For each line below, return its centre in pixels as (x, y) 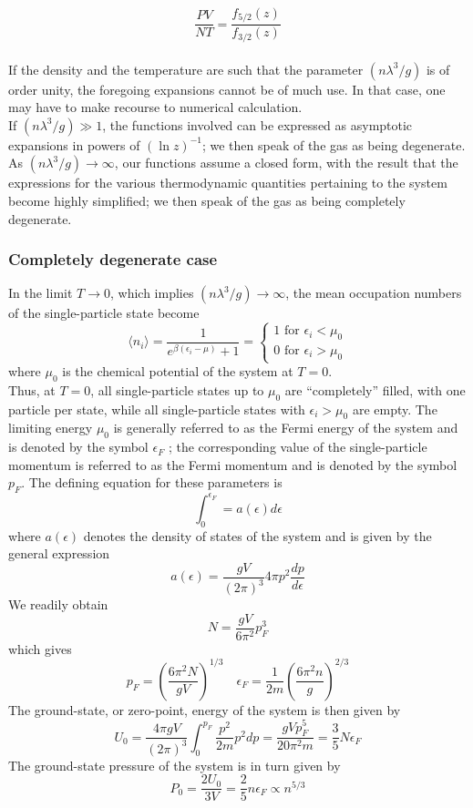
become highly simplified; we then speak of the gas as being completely (207, 200)
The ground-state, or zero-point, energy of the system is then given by (205, 709)
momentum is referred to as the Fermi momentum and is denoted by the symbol (233, 464)
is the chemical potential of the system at (178, 371)
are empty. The (395, 409)
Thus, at (32, 389)
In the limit (41, 293)
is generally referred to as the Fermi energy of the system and (286, 428)
